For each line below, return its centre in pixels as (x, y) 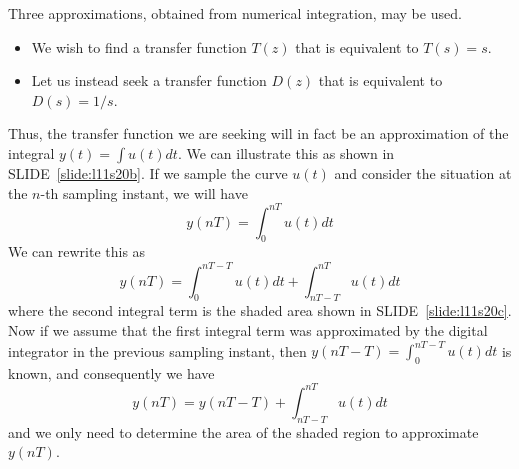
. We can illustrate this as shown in (286, 152)
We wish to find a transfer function (139, 46)
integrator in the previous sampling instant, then (157, 350)
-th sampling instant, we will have (144, 192)
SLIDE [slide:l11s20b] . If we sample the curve (148, 172)
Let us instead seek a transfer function (149, 80)
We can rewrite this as (77, 251)
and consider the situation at (423, 172)
